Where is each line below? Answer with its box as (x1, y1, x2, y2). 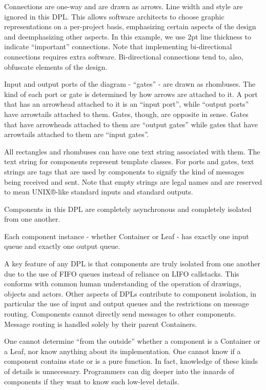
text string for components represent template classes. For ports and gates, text (4, 156, 254, 167)
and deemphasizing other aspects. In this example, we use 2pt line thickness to (4, 31, 251, 42)
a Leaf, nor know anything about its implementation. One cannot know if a (4, 345, 241, 356)
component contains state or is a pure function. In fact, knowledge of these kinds (4, 356, 258, 366)
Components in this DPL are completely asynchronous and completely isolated (4, 203, 252, 214)
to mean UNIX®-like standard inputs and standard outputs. (4, 186, 193, 197)
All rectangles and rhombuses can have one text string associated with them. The (4, 146, 260, 157)
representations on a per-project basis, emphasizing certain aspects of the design (4, 21, 256, 32)
